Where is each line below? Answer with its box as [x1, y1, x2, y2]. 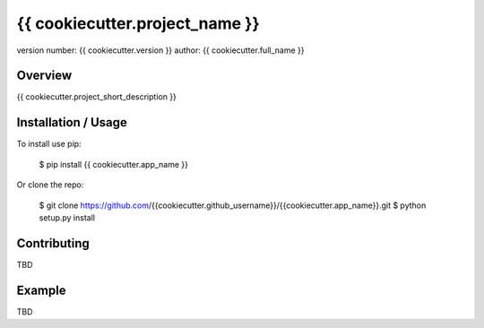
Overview [16, 68, 73, 83]
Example [16, 282, 66, 298]
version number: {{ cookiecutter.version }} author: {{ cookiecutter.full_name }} [16, 45, 305, 56]
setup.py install [39, 211, 96, 223]
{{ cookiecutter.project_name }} [16, 13, 260, 33]
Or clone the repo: [16, 179, 84, 190]
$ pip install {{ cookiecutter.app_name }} [39, 159, 188, 169]
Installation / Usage [16, 115, 127, 130]
